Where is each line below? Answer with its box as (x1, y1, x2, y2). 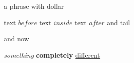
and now (4, 33, 29, 44)
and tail (107, 17, 130, 27)
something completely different (4, 49, 100, 60)
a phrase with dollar (4, 1, 64, 11)
